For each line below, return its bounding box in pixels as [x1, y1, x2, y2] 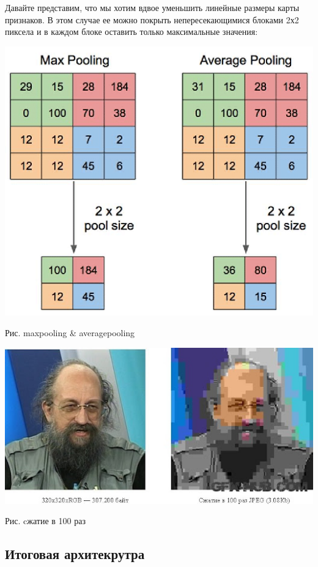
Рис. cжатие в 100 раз [5, 514, 86, 527]
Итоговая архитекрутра [5, 544, 145, 563]
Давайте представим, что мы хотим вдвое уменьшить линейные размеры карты [5, 1, 300, 13]
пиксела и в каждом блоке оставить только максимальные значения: [5, 25, 258, 38]
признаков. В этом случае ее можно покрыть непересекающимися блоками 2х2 [5, 13, 299, 26]
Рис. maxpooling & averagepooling [5, 326, 135, 339]
